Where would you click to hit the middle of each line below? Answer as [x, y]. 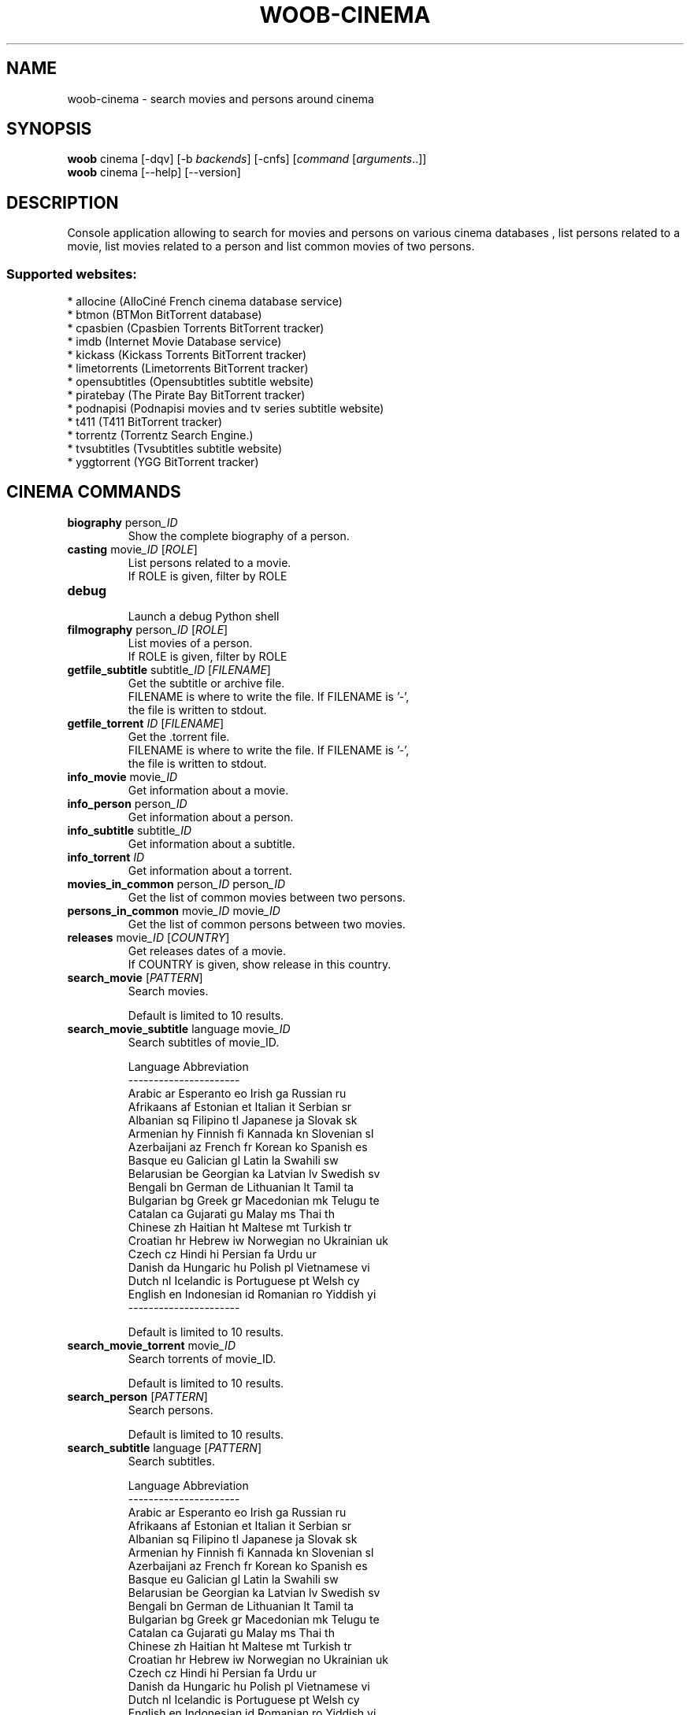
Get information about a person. [211, 817]
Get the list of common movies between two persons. [267, 897]
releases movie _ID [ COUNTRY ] [148, 937]
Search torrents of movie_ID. [202, 1358]
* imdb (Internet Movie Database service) [174, 342]
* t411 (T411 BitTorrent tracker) [145, 422]
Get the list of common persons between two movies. [267, 924]
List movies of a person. [190, 643]
